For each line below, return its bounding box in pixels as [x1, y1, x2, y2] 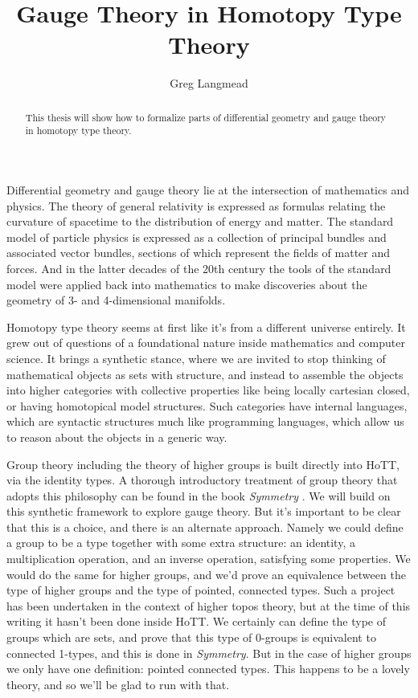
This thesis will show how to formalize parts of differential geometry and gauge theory [25, 110, 387, 124]
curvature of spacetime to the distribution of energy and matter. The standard [6, 213, 394, 230]
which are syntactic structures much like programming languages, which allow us [6, 413, 404, 430]
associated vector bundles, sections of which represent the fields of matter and [6, 244, 391, 261]
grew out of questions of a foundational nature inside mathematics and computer [6, 334, 405, 351]
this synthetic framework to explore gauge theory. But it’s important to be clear [6, 503, 401, 520]
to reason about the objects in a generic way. [6, 428, 227, 445]
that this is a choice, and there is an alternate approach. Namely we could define [6, 518, 404, 535]
